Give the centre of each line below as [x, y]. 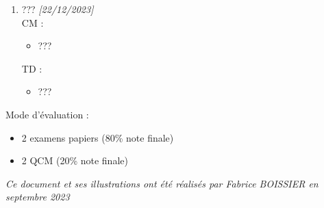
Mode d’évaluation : [47, 114]
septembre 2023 [38, 197]
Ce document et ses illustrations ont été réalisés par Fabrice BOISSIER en [162, 183]
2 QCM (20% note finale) [75, 160]
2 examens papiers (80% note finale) [98, 137]
